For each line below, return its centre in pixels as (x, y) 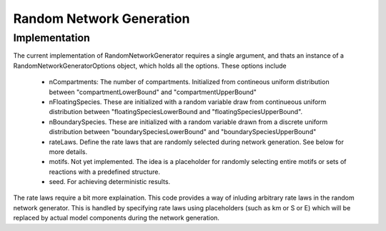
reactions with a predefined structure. (105, 172)
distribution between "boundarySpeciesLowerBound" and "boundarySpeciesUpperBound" (183, 132)
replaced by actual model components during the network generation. (116, 218)
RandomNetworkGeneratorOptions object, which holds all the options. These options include (150, 66)
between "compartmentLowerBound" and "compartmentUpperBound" (153, 92)
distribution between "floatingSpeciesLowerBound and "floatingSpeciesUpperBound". (176, 112)
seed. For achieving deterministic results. (110, 182)
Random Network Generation (102, 19)
